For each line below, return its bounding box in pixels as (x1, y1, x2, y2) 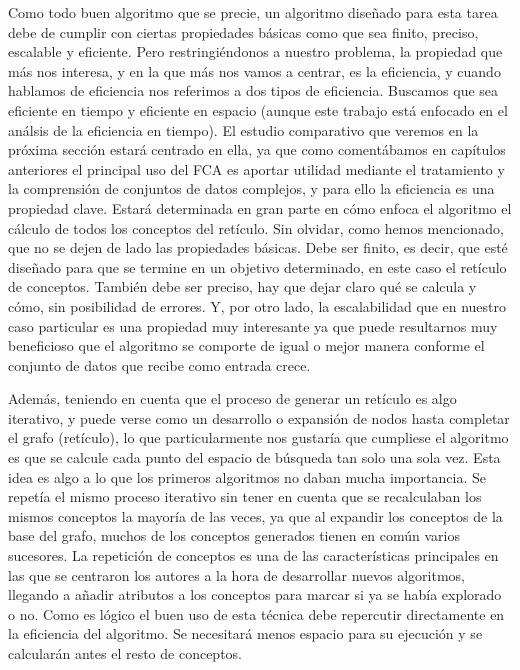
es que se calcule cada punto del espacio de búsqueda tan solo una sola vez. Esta (8, 447, 501, 468)
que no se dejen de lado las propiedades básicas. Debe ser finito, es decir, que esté (8, 237, 508, 258)
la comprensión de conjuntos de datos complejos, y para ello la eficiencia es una (8, 178, 495, 199)
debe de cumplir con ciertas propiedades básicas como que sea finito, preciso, (8, 21, 479, 42)
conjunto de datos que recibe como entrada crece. (8, 354, 311, 375)
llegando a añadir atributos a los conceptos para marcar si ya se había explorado (8, 584, 502, 605)
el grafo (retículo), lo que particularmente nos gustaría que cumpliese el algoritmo (8, 427, 509, 448)
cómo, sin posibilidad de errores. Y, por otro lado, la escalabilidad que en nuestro (8, 295, 507, 316)
